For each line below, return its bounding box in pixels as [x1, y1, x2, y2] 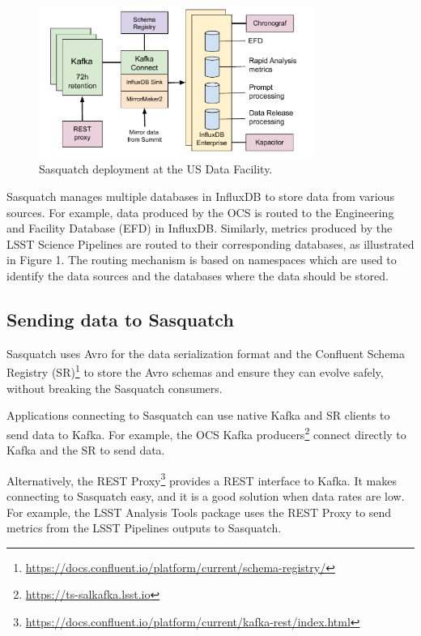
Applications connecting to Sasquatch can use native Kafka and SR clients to [6, 407, 390, 424]
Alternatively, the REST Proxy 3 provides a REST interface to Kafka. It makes [6, 469, 397, 489]
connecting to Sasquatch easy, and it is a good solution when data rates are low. [6, 487, 405, 504]
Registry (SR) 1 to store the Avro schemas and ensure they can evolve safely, [6, 361, 384, 381]
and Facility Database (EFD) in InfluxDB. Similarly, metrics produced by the [6, 220, 393, 237]
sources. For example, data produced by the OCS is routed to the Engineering [6, 203, 394, 220]
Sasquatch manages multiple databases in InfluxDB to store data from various [6, 188, 394, 205]
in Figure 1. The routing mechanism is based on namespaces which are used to [6, 251, 397, 268]
